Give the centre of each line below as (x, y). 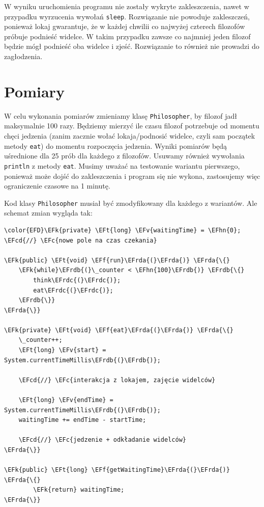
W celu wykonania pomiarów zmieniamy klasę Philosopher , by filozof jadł (121, 115)
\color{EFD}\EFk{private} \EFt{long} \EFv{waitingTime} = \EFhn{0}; (123, 230)
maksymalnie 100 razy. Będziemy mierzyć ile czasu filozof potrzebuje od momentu (132, 126)
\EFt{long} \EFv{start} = (62, 350)
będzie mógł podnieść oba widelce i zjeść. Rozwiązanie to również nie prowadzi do (132, 46)
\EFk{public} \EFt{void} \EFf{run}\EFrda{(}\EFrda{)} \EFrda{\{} (117, 260)
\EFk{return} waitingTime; (79, 490)
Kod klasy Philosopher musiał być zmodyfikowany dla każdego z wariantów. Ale (131, 203)
